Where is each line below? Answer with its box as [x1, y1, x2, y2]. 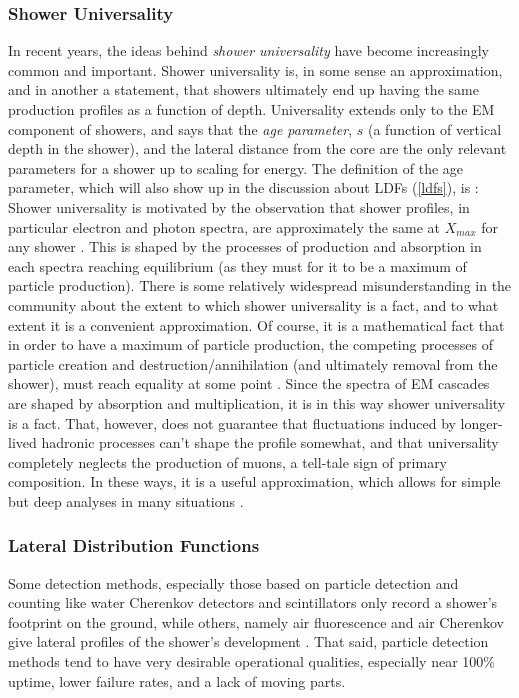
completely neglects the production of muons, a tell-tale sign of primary [8, 451, 448, 472]
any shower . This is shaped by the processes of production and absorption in [8, 236, 482, 257]
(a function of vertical [367, 118, 502, 139]
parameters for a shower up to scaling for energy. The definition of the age [8, 157, 464, 178]
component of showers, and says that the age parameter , [8, 118, 353, 139]
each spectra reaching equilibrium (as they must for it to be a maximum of [8, 255, 467, 276]
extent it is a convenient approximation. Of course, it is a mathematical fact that [8, 314, 505, 335]
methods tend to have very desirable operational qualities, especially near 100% [8, 651, 495, 672]
